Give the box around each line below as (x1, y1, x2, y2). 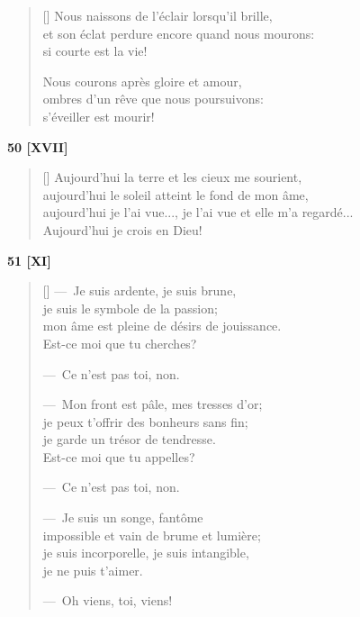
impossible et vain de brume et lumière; (42, 525, 261, 544)
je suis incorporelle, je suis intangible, (42, 543, 249, 562)
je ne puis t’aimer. (42, 560, 143, 579)
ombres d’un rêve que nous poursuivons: (42, 89, 264, 108)
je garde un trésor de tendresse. (42, 430, 216, 449)
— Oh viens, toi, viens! (42, 591, 173, 610)
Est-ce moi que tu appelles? (42, 447, 195, 466)
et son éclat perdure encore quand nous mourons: (42, 23, 315, 42)
